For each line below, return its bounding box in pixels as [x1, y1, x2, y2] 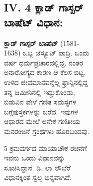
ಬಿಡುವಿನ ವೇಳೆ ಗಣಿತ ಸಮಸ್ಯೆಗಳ [4, 96, 77, 107]
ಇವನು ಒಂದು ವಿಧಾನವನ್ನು [4, 152, 65, 163]
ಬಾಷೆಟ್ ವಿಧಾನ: [4, 14, 63, 29]
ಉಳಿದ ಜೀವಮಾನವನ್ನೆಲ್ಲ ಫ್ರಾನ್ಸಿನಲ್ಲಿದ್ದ [4, 76, 89, 87]
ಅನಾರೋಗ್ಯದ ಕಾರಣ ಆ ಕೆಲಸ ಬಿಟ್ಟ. [4, 67, 86, 77]
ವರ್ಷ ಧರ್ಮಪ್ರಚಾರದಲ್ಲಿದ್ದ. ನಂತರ [4, 57, 83, 67]
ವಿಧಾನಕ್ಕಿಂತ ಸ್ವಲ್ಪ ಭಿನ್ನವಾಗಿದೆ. [4, 172, 72, 182]
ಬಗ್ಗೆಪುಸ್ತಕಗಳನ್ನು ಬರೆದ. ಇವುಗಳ [4, 106, 78, 116]
